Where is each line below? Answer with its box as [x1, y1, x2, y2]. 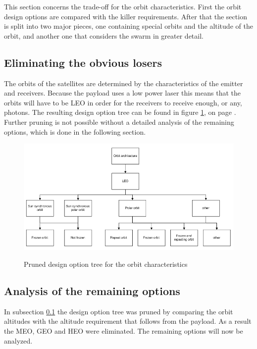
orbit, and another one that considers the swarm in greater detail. [4, 30, 204, 41]
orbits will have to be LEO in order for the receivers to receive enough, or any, [4, 97, 242, 107]
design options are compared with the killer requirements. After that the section [4, 11, 247, 21]
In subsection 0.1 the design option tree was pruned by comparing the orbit [4, 306, 233, 316]
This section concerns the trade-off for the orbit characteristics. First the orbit [4, 1, 242, 11]
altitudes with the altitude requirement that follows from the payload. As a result [4, 316, 252, 326]
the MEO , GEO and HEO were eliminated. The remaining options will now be [4, 325, 243, 336]
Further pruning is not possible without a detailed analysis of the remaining [4, 116, 234, 127]
